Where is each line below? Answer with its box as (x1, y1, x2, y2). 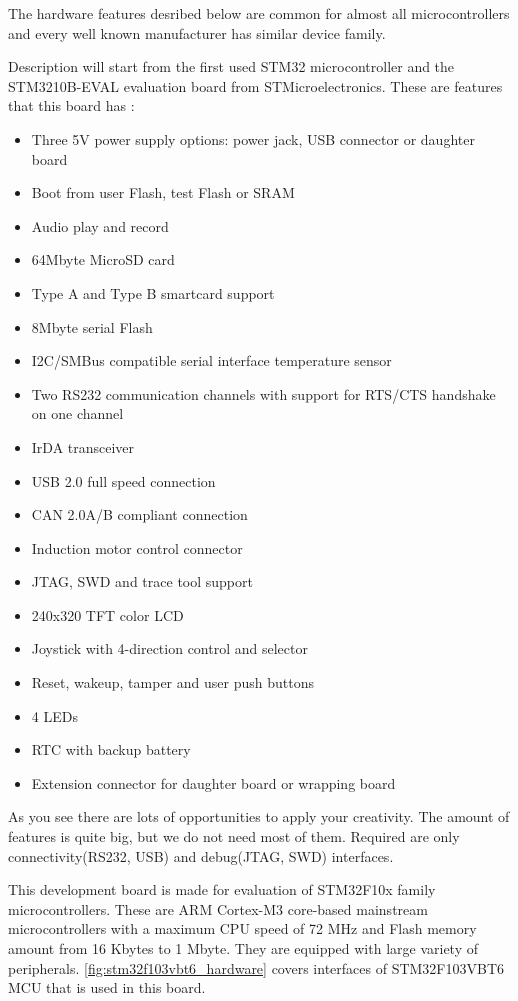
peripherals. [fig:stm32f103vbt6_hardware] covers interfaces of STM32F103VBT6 (8, 957, 505, 978)
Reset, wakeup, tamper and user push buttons (31, 672, 314, 693)
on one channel (31, 403, 124, 424)
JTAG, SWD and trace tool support (31, 571, 253, 592)
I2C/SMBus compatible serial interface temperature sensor (31, 350, 392, 371)
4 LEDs (31, 705, 78, 726)
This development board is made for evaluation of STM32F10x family (8, 879, 436, 900)
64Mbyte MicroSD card (31, 249, 175, 270)
